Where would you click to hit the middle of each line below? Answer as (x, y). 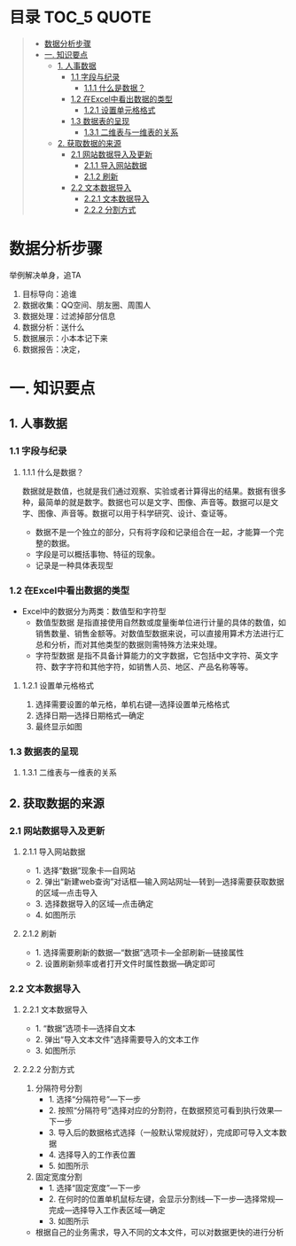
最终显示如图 (58, 727)
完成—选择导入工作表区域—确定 (107, 1211)
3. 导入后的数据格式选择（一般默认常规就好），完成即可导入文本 (164, 1133)
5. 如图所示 (69, 1166)
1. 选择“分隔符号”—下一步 (95, 1100)
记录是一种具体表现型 (74, 565)
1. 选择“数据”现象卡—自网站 (85, 871)
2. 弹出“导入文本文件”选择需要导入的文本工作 (117, 1040)
